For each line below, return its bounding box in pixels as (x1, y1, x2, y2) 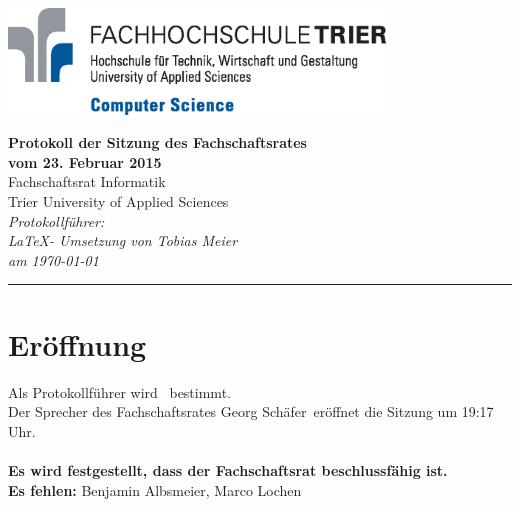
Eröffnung (8, 323, 147, 364)
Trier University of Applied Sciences (8, 191, 229, 212)
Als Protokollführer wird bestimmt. (8, 381, 231, 402)
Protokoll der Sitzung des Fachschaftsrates (8, 132, 307, 153)
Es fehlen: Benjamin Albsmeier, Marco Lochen (8, 479, 302, 500)
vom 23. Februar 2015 (8, 151, 162, 172)
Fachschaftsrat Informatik (8, 171, 166, 192)
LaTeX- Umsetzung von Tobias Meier (8, 230, 238, 251)
